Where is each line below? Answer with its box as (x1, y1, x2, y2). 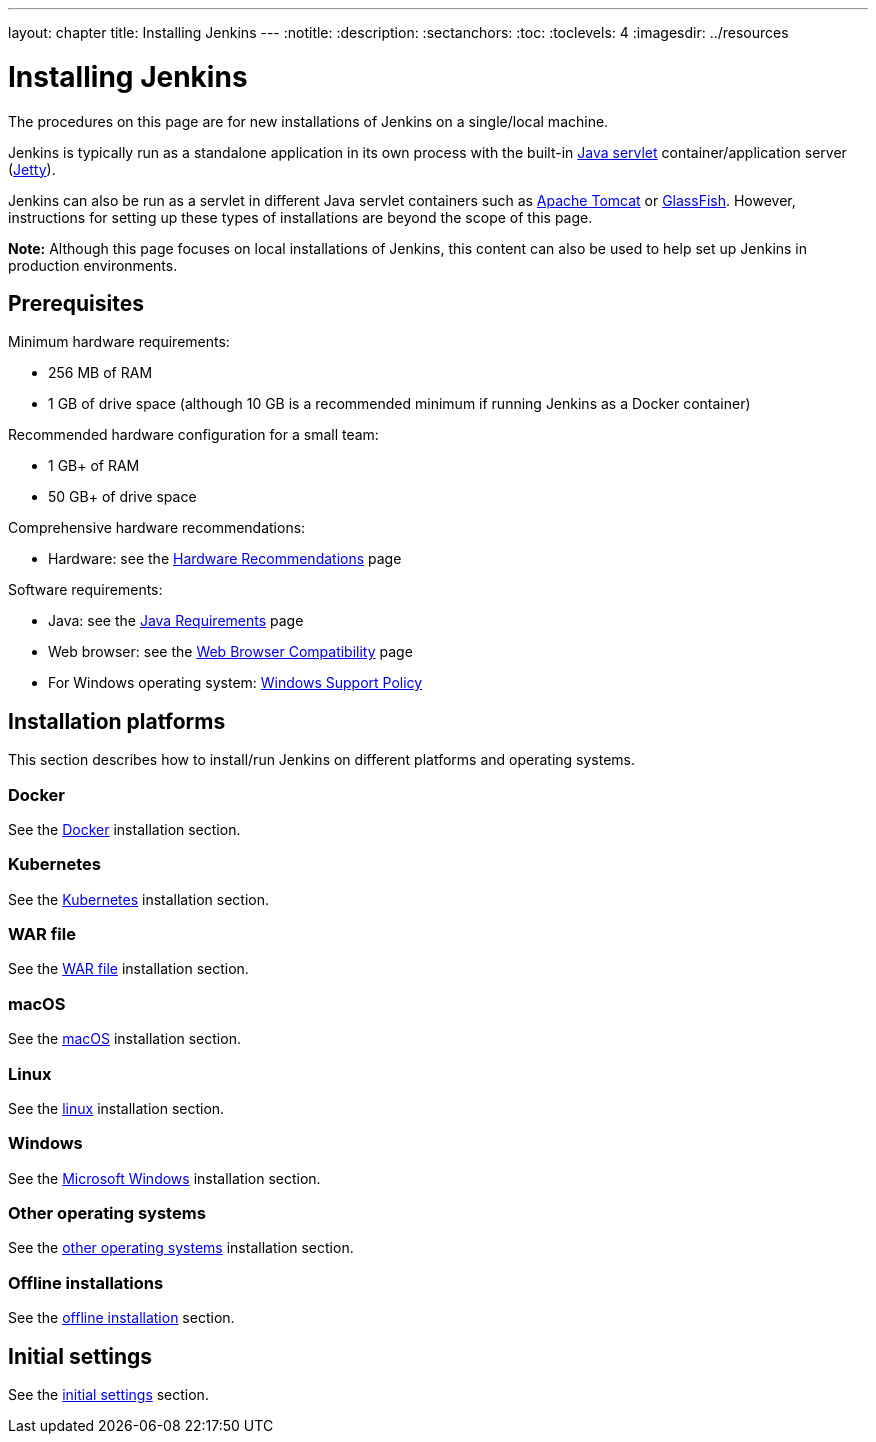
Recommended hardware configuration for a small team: (8, 426, 379, 444)
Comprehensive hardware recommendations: (8, 519, 306, 537)
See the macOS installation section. (8, 1030, 241, 1048)
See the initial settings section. (8, 1386, 209, 1404)
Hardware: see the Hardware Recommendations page (48, 550, 402, 568)
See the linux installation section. (8, 1099, 225, 1117)
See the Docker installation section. (8, 820, 241, 838)
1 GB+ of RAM (48, 457, 140, 475)
